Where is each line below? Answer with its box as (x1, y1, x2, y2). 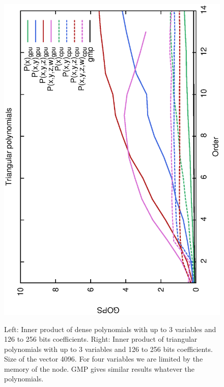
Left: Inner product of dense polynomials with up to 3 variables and (4, 323, 216, 334)
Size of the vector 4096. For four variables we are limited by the (4, 353, 203, 364)
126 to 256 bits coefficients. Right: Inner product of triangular (4, 334, 198, 344)
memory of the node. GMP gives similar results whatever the (4, 363, 195, 374)
